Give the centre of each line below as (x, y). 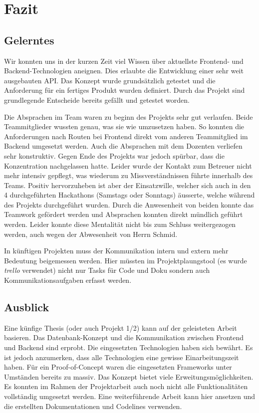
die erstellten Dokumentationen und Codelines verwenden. (93, 406)
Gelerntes (29, 40)
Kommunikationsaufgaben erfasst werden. (68, 280)
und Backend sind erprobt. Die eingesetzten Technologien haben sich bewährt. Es (129, 347)
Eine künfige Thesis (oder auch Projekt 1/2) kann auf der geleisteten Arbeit (121, 327)
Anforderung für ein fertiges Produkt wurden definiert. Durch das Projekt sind (125, 90)
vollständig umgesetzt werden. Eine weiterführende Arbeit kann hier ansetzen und (130, 396)
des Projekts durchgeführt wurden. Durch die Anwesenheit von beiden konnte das (129, 204)
